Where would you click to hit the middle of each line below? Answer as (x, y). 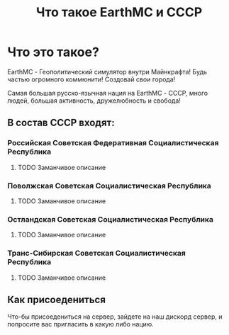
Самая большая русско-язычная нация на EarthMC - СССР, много (107, 93)
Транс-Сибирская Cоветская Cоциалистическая (96, 254)
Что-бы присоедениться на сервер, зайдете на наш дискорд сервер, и (115, 317)
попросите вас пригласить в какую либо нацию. (80, 324)
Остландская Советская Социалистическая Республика (111, 219)
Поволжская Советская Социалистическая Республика (109, 186)
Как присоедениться (57, 299)
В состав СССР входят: (61, 123)
